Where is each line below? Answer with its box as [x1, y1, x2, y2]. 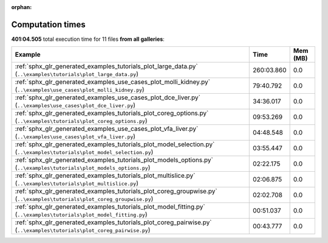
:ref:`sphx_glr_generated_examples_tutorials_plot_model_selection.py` [15, 140, 215, 149]
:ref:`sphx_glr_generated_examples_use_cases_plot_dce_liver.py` [15, 93, 200, 102]
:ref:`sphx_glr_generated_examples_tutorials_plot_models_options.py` [15, 156, 214, 164]
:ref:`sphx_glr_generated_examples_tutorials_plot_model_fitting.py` [15, 203, 206, 211]
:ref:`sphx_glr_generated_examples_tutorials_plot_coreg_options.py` [15, 109, 209, 118]
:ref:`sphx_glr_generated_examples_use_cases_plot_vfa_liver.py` [15, 125, 199, 133]
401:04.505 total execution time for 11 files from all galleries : [11, 35, 165, 43]
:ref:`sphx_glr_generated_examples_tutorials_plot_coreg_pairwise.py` [15, 218, 212, 227]
